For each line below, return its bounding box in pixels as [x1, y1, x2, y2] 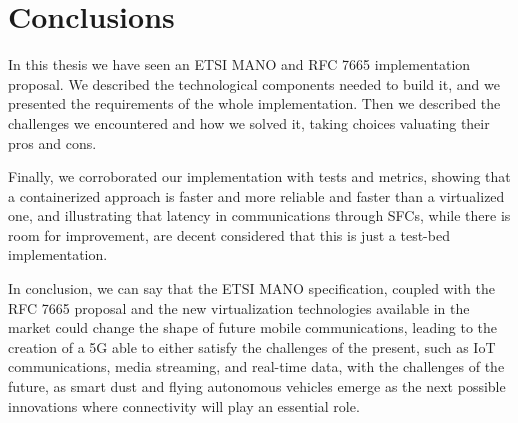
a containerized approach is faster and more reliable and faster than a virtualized [8, 185, 505, 206]
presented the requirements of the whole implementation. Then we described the [8, 93, 501, 114]
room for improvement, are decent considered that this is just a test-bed [8, 224, 450, 245]
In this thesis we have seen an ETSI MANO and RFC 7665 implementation [8, 54, 471, 75]
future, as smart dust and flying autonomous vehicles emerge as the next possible [8, 376, 506, 397]
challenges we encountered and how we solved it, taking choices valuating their [8, 112, 490, 133]
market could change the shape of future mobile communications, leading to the [8, 317, 498, 338]
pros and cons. [8, 132, 97, 153]
